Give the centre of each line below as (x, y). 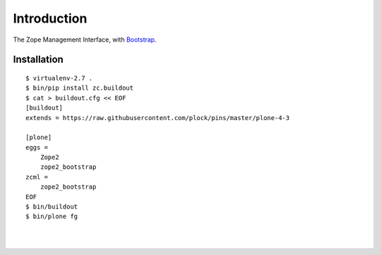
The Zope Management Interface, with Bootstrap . (85, 40)
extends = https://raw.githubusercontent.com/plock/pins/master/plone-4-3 (158, 118)
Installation (38, 60)
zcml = (37, 177)
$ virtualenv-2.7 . (59, 78)
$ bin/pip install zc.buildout (80, 88)
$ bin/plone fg (52, 217)
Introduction (50, 18)
